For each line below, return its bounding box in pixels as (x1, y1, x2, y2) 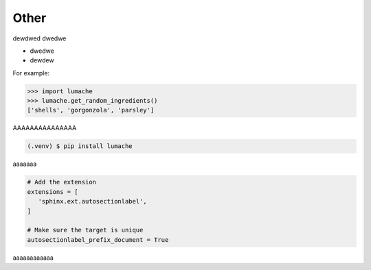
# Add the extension (27, 178, 96, 186)
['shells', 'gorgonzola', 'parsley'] (27, 106, 155, 114)
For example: (12, 69, 50, 77)
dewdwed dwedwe (12, 34, 67, 42)
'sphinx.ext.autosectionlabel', (38, 197, 147, 206)
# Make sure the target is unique (27, 226, 144, 234)
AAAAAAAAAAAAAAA (12, 124, 77, 132)
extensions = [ (27, 188, 78, 195)
